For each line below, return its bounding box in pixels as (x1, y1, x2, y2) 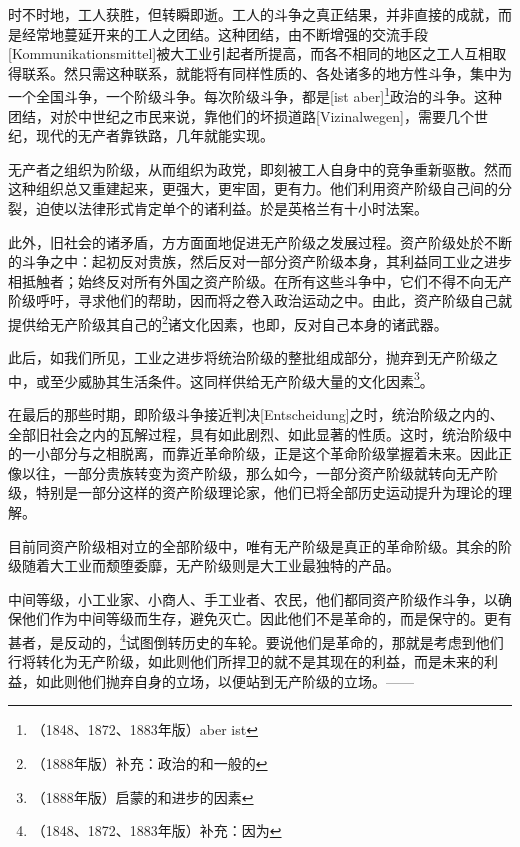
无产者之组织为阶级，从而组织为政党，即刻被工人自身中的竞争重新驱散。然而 (8, 158, 512, 179)
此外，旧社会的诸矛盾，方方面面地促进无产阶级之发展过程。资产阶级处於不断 (8, 231, 512, 252)
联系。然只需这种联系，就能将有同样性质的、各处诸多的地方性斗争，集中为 (21, 62, 512, 83)
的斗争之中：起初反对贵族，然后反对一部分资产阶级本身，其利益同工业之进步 (8, 251, 512, 272)
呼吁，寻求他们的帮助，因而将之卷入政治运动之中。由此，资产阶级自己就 (35, 290, 512, 311)
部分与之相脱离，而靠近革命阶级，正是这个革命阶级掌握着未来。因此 (49, 443, 498, 464)
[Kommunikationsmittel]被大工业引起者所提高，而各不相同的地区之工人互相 (8, 43, 493, 64)
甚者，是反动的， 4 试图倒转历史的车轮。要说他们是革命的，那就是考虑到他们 (8, 629, 504, 652)
